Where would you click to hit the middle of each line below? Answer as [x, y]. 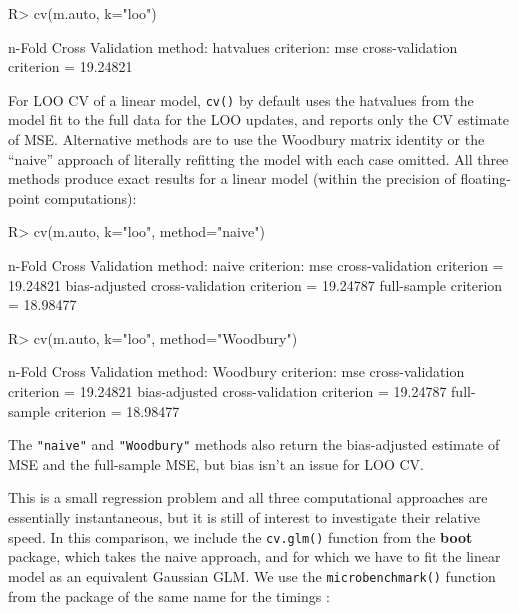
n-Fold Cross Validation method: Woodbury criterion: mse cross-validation [236, 371]
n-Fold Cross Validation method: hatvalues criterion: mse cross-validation [233, 46]
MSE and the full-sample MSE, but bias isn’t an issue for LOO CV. [216, 463]
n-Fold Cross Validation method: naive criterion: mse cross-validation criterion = [256, 265]
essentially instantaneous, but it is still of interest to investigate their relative [244, 517]
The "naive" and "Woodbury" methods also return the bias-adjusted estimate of [254, 444]
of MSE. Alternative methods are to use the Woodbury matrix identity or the [246, 139]
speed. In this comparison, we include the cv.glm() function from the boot [240, 536]
